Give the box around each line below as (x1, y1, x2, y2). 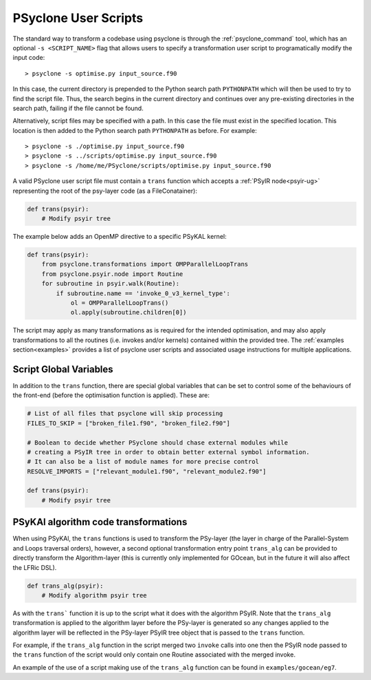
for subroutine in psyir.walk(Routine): (41, 279, 180, 288)
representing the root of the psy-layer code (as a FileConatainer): (12, 187, 197, 195)
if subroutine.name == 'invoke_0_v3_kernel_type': (56, 289, 230, 297)
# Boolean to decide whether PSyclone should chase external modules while (27, 438, 289, 447)
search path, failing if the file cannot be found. (12, 104, 144, 112)
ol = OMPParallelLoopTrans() (70, 299, 169, 306)
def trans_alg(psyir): (27, 582, 104, 590)
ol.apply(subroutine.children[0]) (70, 308, 187, 317)
